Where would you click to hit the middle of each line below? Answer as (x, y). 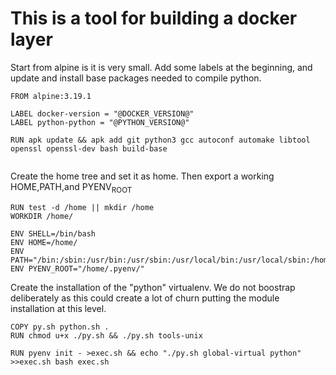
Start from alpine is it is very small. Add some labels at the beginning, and (161, 67)
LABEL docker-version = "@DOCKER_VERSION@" (102, 113)
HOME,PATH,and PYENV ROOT (71, 187)
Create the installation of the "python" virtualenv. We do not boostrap (153, 287)
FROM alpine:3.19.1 (51, 96)
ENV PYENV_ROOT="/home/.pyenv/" (77, 268)
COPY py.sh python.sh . (60, 327)
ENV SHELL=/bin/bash (53, 233)
